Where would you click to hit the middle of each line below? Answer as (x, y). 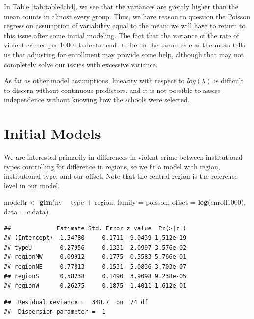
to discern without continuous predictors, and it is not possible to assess (112, 90)
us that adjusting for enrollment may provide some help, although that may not (124, 54)
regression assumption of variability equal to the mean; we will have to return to (125, 26)
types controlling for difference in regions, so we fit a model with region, (112, 166)
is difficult (229, 80)
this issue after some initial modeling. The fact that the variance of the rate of (122, 35)
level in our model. (32, 185)
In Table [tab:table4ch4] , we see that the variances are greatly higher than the (121, 6)
